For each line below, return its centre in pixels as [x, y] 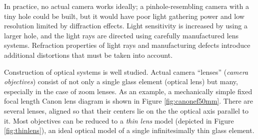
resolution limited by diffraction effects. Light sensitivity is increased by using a [126, 26]
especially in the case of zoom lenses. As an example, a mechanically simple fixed [128, 91]
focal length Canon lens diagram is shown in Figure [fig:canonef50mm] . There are [128, 101]
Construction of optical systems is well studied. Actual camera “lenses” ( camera [126, 71]
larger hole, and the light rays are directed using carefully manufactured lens [121, 35]
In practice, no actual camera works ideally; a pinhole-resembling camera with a [126, 6]
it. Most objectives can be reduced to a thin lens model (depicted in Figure [119, 120]
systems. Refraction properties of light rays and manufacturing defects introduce [127, 45]
